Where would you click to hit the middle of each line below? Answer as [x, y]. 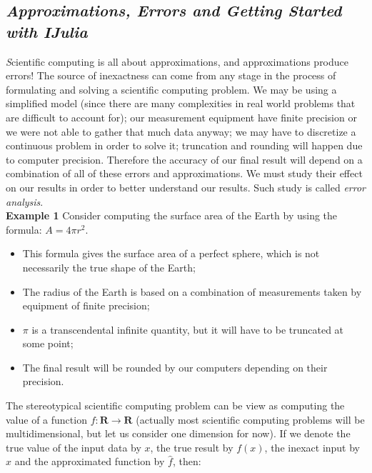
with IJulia [47, 31]
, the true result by [192, 447]
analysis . [25, 201]
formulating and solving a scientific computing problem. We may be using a [171, 89]
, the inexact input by [312, 447]
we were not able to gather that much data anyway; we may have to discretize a [181, 131]
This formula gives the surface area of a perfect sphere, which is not [171, 253]
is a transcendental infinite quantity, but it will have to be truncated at [188, 329]
